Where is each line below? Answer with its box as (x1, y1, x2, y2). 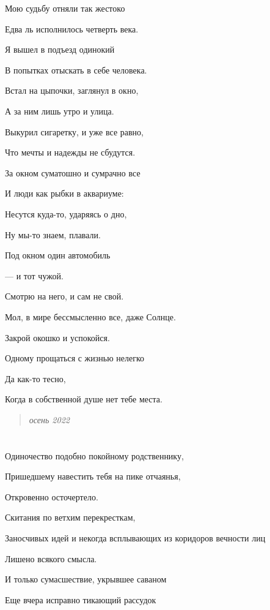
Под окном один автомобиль (5, 249, 111, 262)
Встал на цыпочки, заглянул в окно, (5, 84, 139, 97)
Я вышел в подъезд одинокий (5, 43, 115, 56)
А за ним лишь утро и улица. (5, 104, 114, 117)
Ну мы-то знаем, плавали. (5, 228, 101, 241)
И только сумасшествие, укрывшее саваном (5, 573, 167, 586)
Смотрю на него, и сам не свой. (5, 290, 124, 303)
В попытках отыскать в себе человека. (5, 63, 147, 76)
